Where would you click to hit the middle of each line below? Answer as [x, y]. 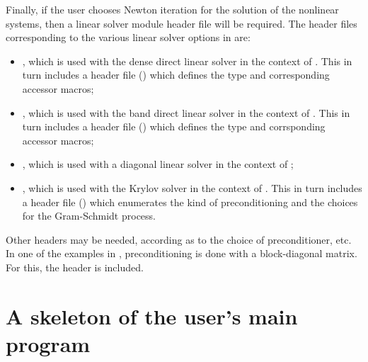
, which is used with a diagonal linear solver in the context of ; [158, 164]
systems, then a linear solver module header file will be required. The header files [182, 23]
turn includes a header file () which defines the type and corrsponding [174, 126]
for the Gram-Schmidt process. [89, 216]
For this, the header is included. [75, 267]
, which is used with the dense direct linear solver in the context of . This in [187, 61]
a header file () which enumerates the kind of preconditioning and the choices [190, 202]
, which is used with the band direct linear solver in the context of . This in [186, 112]
